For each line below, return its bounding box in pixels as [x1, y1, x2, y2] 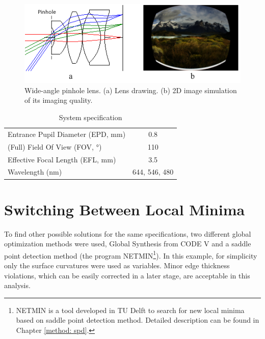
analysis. [4, 280, 31, 291]
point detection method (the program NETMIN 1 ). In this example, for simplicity [4, 248, 257, 261]
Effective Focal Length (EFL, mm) [8, 154, 116, 164]
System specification [59, 112, 122, 123]
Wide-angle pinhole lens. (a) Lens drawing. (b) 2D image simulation [24, 84, 237, 95]
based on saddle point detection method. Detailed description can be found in [16, 315, 259, 325]
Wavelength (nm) [8, 166, 62, 177]
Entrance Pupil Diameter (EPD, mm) [8, 128, 126, 139]
